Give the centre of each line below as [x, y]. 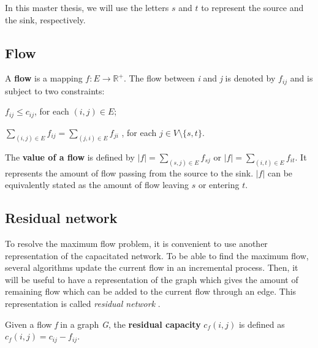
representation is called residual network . [83, 303]
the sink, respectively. [45, 19]
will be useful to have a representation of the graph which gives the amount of [152, 279]
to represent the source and [252, 7]
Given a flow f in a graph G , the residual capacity [103, 324]
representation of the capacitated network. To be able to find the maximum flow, [157, 255]
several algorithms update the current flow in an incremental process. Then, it [152, 267]
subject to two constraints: [55, 90]
